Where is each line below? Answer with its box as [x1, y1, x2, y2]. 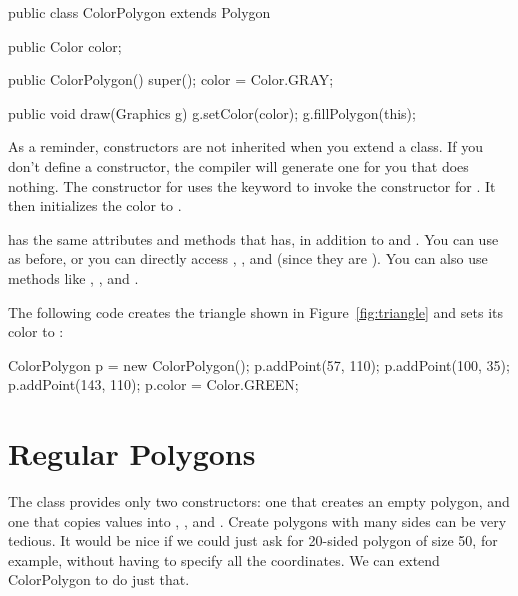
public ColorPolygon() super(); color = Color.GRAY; [8, 69, 334, 90]
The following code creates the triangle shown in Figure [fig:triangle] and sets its [8, 301, 504, 322]
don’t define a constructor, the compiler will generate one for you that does [8, 155, 469, 176]
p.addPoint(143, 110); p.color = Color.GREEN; [8, 374, 299, 395]
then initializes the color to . [8, 195, 182, 216]
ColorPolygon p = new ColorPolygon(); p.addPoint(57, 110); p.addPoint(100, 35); [8, 354, 510, 375]
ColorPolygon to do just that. [8, 569, 190, 590]
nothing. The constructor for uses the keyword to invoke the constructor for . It [8, 175, 496, 196]
